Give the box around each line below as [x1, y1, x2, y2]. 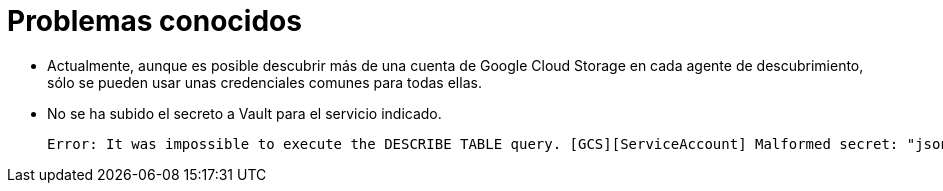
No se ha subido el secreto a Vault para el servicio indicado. [47, 104, 442, 122]
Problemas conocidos [7, 4, 302, 38]
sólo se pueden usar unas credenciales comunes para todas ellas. [47, 73, 482, 91]
